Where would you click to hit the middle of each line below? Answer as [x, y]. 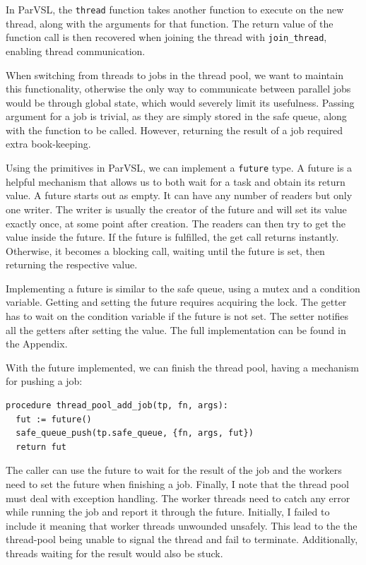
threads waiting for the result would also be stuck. [114, 553]
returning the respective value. [72, 264]
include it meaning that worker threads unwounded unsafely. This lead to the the [182, 525]
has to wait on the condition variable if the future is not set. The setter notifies [177, 316]
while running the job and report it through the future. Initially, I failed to [168, 512]
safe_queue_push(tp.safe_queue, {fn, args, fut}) [135, 433]
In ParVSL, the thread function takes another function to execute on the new [175, 9]
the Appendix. [37, 344]
